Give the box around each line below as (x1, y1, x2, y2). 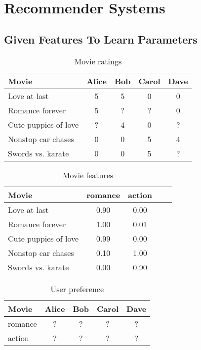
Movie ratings (74, 55, 122, 67)
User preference (50, 283, 104, 295)
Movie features (62, 169, 114, 181)
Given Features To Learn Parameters (4, 31, 198, 47)
